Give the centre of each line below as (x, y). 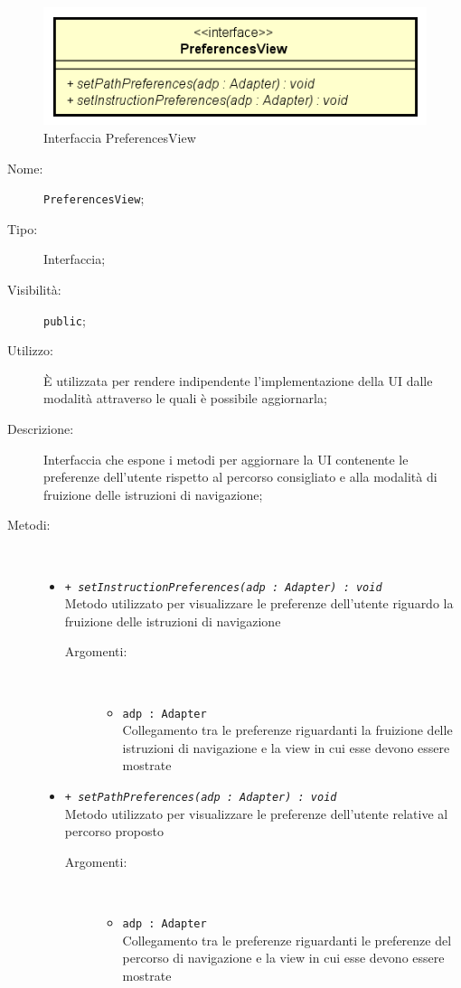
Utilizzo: (30, 350)
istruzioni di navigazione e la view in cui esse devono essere (286, 747)
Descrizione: (41, 428)
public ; (65, 320)
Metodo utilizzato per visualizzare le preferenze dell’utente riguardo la (259, 603)
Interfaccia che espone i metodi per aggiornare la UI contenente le (226, 459)
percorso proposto (114, 831)
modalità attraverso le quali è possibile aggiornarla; (185, 398)
